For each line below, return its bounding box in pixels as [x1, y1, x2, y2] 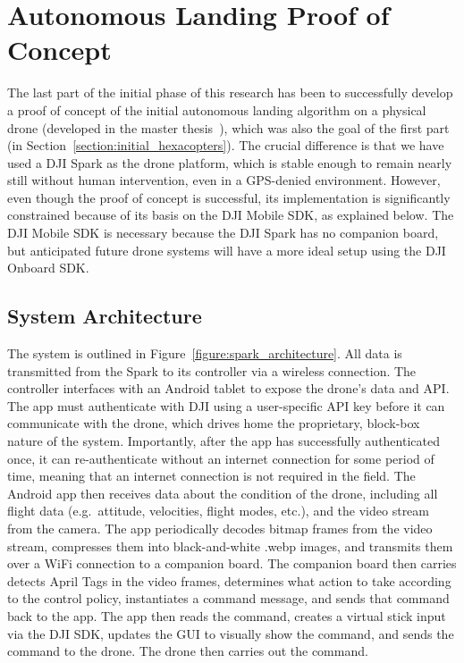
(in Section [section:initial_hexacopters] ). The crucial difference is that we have [7, 136, 444, 155]
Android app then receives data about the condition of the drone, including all [7, 483, 438, 502]
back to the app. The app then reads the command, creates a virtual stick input [7, 606, 446, 625]
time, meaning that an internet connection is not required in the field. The [7, 466, 416, 485]
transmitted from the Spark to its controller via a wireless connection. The [7, 361, 417, 380]
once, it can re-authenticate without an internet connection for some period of [7, 449, 434, 467]
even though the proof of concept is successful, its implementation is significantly [7, 188, 451, 206]
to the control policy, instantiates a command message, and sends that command [7, 589, 450, 608]
